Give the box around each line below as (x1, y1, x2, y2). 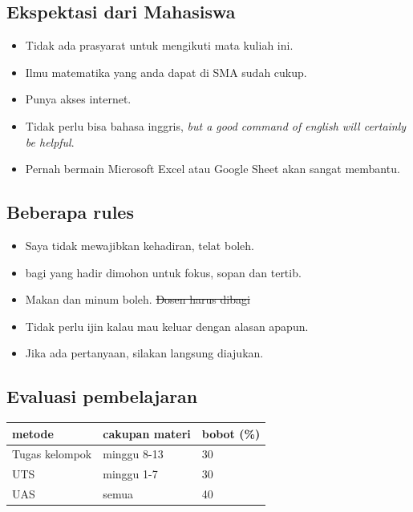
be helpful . (25, 133, 75, 150)
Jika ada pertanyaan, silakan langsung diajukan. (25, 345, 264, 361)
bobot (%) (201, 425, 261, 441)
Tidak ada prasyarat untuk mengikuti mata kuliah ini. (25, 37, 294, 54)
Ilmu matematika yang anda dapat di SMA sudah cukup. (25, 63, 307, 80)
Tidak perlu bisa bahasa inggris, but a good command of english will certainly (25, 117, 407, 134)
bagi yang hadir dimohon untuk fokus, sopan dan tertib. (25, 264, 302, 280)
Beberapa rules (6, 200, 134, 224)
